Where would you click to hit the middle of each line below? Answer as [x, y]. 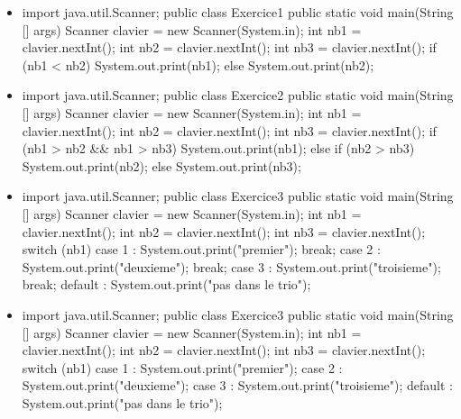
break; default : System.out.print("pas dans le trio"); [166, 284]
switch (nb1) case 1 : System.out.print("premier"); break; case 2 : [201, 249]
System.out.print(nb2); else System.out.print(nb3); [161, 165]
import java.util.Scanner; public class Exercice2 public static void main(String [238, 95]
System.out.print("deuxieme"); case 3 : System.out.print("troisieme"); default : [237, 385]
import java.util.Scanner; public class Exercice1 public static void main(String [238, 12]
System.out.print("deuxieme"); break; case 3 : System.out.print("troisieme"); [231, 266]
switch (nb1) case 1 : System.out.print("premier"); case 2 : [182, 367]
